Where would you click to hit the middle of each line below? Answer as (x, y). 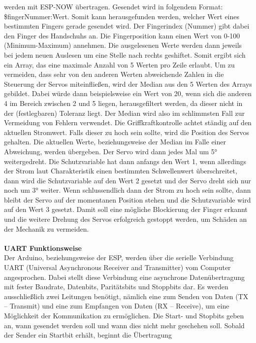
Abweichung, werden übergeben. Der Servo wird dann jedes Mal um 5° (111, 151)
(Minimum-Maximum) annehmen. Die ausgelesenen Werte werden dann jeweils (123, 45)
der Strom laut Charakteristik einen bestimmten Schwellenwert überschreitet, (121, 171)
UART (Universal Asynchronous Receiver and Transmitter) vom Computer (117, 267)
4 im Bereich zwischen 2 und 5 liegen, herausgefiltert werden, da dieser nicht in (123, 103)
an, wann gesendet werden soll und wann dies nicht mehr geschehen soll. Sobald (124, 325)
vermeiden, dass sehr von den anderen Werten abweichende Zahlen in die (114, 74)
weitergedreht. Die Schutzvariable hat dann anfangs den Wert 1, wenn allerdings (125, 161)
